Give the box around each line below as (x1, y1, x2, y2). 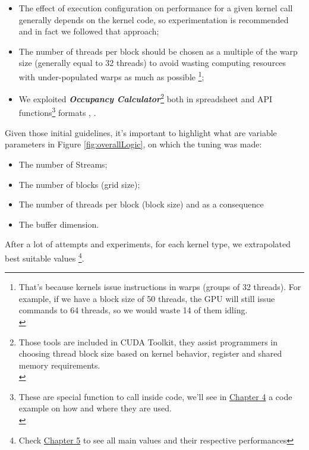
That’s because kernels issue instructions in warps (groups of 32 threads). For (18, 281, 301, 293)
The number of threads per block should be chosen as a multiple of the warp (18, 45, 298, 57)
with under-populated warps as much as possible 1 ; (18, 68, 204, 83)
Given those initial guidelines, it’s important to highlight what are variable (5, 126, 277, 139)
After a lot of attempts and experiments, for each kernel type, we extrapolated (5, 238, 291, 250)
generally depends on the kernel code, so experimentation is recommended (18, 13, 289, 26)
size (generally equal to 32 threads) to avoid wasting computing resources (18, 56, 286, 69)
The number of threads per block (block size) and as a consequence (18, 198, 264, 210)
